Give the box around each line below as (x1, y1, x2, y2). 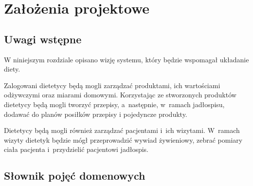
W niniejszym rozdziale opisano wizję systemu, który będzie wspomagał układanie (4, 54, 249, 64)
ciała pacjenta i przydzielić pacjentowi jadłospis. (4, 144, 148, 154)
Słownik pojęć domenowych (4, 168, 145, 183)
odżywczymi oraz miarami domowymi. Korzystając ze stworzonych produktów (4, 90, 236, 100)
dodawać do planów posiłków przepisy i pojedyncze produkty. (4, 109, 187, 119)
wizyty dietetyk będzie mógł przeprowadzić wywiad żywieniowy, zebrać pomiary (4, 134, 243, 145)
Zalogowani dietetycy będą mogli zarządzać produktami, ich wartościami (4, 80, 220, 90)
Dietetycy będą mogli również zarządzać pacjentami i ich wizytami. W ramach (4, 125, 240, 135)
